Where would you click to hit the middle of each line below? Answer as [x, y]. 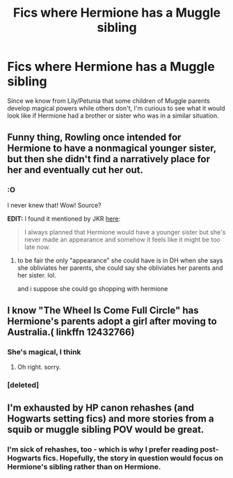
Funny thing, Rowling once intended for [94, 137]
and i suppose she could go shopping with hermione [93, 288]
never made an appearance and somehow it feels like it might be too [122, 239]
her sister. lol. [37, 275]
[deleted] [23, 385]
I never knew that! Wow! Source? [55, 205]
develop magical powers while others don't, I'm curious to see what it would [116, 108]
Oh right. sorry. [39, 367]
